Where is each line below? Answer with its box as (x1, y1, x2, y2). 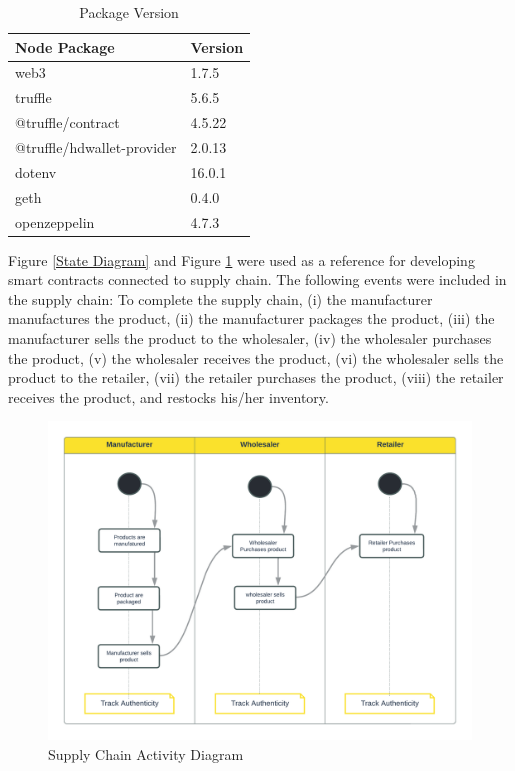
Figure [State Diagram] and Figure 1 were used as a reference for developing (8, 249, 475, 270)
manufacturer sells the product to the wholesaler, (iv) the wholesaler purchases (8, 327, 492, 348)
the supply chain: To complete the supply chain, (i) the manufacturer (8, 288, 433, 309)
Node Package (15, 36, 115, 57)
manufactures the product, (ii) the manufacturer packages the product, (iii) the (8, 308, 495, 329)
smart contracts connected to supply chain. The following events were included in (8, 269, 507, 290)
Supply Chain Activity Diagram (48, 743, 244, 764)
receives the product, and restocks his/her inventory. (8, 386, 329, 407)
